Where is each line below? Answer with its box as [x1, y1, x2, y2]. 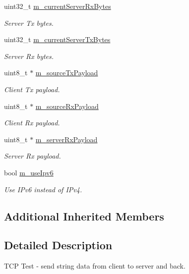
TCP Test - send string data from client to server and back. [4, 261, 186, 271]
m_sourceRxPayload [35, 101, 99, 111]
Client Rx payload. [4, 117, 60, 128]
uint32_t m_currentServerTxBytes [4, 34, 111, 45]
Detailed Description [4, 237, 113, 253]
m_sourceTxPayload [35, 67, 98, 78]
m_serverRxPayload [35, 134, 98, 144]
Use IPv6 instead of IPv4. [4, 184, 82, 194]
